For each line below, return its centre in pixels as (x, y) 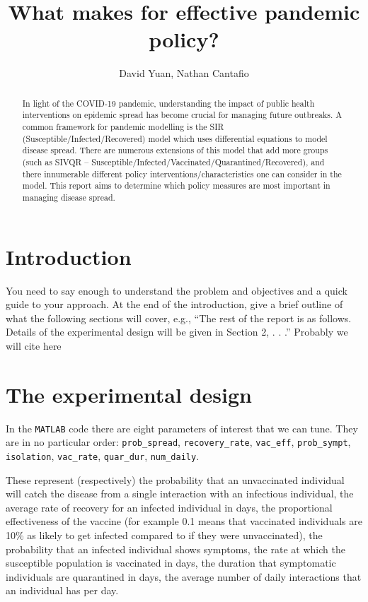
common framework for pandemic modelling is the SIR (123, 127)
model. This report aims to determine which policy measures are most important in (176, 185)
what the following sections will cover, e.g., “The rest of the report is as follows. (179, 318)
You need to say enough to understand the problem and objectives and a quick (177, 290)
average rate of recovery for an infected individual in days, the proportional (169, 507)
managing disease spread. (69, 197)
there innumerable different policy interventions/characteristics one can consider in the (182, 173)
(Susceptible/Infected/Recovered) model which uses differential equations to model (175, 138)
